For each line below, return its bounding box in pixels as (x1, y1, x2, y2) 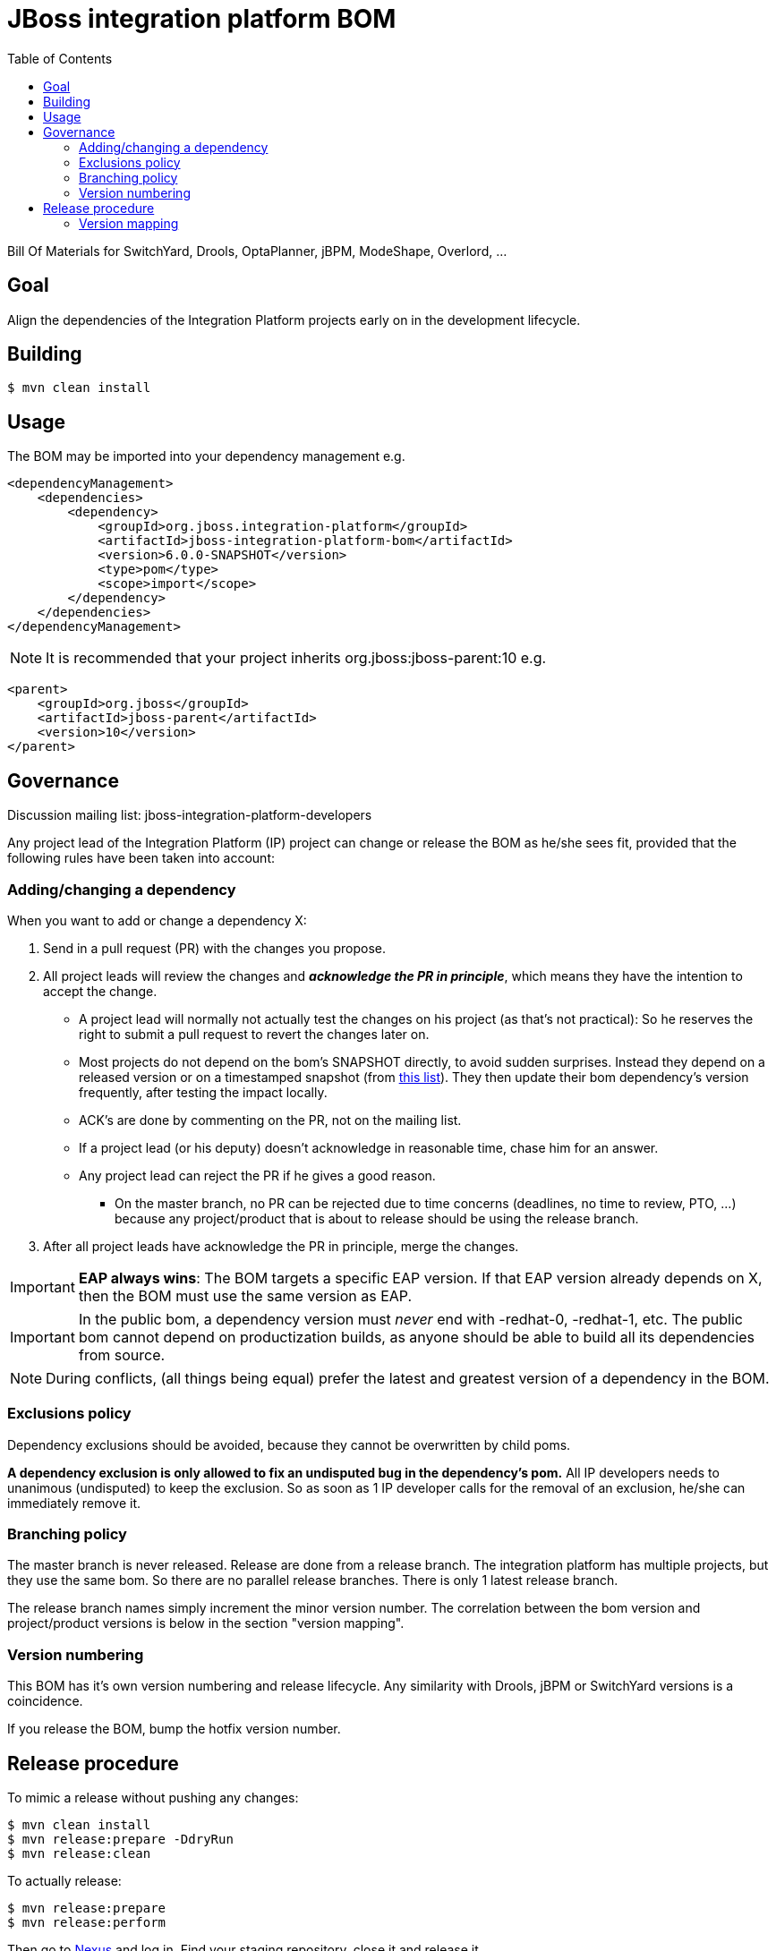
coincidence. (7, 1693, 83, 1709)
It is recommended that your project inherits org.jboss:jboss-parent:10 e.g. (46, 649, 547, 668)
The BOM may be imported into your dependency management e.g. (7, 448, 405, 464)
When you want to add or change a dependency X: (7, 912, 307, 928)
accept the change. (43, 983, 158, 999)
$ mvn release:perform (7, 1914, 166, 1930)
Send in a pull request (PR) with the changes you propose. (43, 940, 386, 956)
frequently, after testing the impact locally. (79, 1084, 328, 1100)
